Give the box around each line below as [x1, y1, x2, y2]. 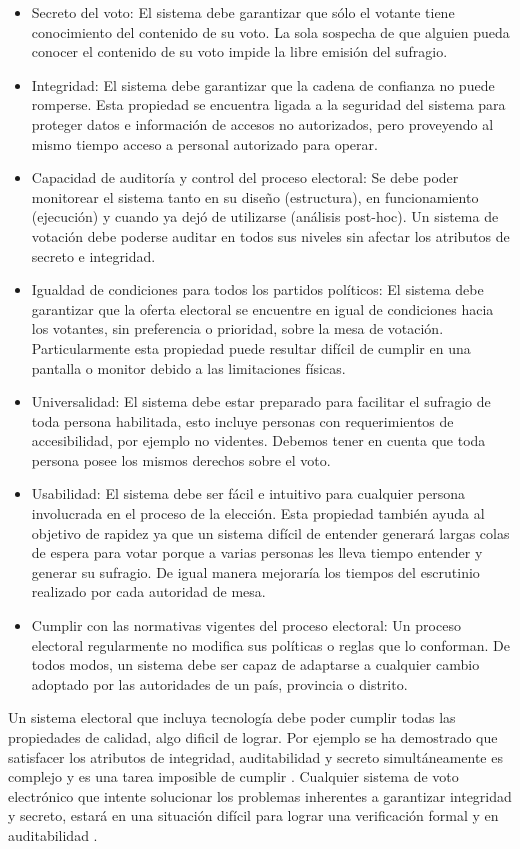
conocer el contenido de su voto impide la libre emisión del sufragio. [31, 41, 448, 62]
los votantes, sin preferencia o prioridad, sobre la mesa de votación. [31, 318, 444, 339]
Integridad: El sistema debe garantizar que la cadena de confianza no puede [31, 74, 495, 95]
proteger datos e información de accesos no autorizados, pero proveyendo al [31, 113, 494, 134]
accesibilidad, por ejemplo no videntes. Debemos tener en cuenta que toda [31, 430, 486, 451]
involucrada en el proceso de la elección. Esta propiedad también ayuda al [31, 503, 485, 524]
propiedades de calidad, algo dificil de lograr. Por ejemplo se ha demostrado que [8, 727, 498, 747]
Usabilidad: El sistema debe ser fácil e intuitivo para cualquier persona [31, 483, 465, 504]
